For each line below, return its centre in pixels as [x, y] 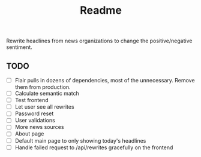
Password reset [34, 113]
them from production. [43, 87]
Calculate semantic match [47, 94]
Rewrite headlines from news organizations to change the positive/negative [99, 41]
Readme [101, 10]
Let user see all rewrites [44, 107]
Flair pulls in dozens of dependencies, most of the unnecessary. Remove [105, 80]
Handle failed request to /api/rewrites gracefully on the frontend [94, 147]
